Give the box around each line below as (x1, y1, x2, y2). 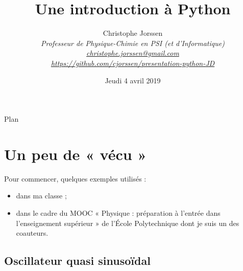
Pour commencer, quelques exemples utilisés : (4, 173, 147, 184)
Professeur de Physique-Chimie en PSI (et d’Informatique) (41, 37, 225, 48)
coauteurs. (16, 228, 48, 238)
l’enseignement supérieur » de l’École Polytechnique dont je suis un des (16, 217, 239, 228)
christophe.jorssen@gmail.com (86, 48, 179, 58)
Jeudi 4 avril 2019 (105, 75, 161, 85)
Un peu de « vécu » (4, 143, 147, 164)
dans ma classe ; (16, 190, 67, 201)
